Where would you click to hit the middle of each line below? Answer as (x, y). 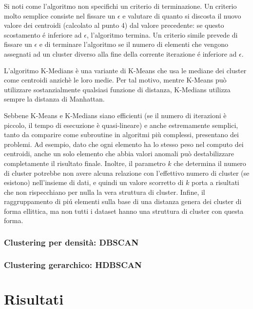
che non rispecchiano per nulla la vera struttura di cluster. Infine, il (105, 192)
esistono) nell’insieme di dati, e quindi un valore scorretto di (94, 182)
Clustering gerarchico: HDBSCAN (73, 264)
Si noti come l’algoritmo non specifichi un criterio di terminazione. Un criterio (120, 6)
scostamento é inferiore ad (43, 34)
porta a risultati (215, 182)
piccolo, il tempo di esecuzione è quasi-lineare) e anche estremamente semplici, (121, 125)
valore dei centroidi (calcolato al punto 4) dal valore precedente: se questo (114, 25)
